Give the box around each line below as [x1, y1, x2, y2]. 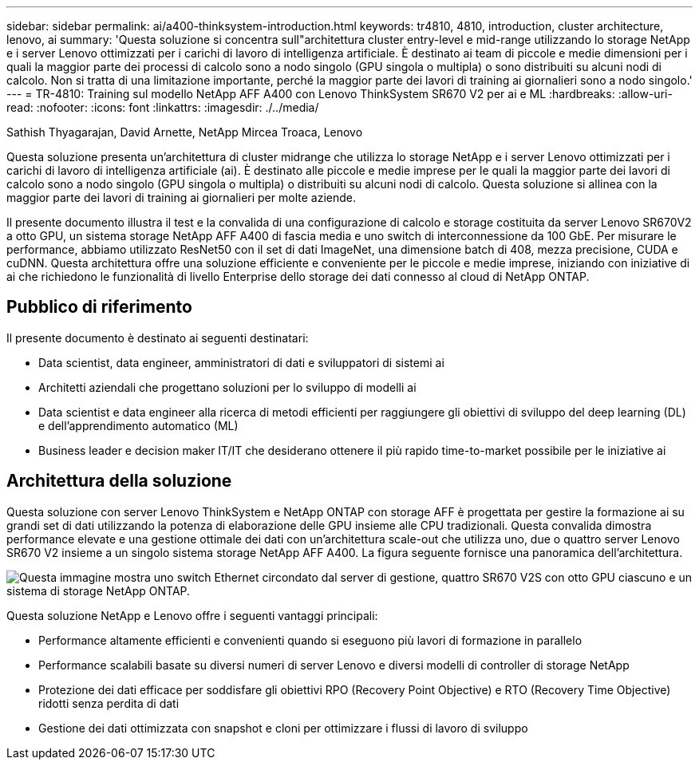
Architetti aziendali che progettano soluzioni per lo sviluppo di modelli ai [38, 380, 417, 394]
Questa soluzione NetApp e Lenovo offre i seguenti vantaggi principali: [6, 608, 378, 622]
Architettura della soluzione [6, 471, 232, 492]
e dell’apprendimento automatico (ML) [38, 418, 239, 432]
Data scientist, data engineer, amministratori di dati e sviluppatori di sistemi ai [38, 355, 444, 369]
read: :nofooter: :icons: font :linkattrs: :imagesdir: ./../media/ [6, 101, 319, 114]
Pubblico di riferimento [6, 297, 192, 318]
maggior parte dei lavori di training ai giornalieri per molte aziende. [6, 191, 356, 204]
